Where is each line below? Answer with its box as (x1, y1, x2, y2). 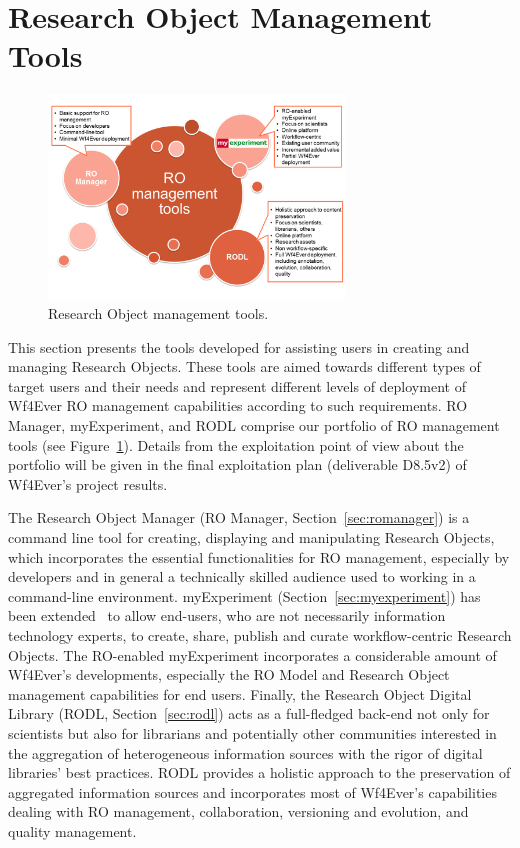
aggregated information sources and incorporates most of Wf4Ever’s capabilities (8, 781, 497, 802)
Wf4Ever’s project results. (8, 473, 168, 494)
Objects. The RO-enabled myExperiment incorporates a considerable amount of (8, 644, 497, 665)
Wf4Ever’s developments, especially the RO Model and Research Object (8, 664, 450, 685)
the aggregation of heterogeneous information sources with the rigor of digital (8, 742, 483, 763)
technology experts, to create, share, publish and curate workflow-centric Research (8, 625, 512, 646)
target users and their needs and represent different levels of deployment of (8, 375, 466, 396)
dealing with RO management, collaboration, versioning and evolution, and (8, 801, 469, 822)
